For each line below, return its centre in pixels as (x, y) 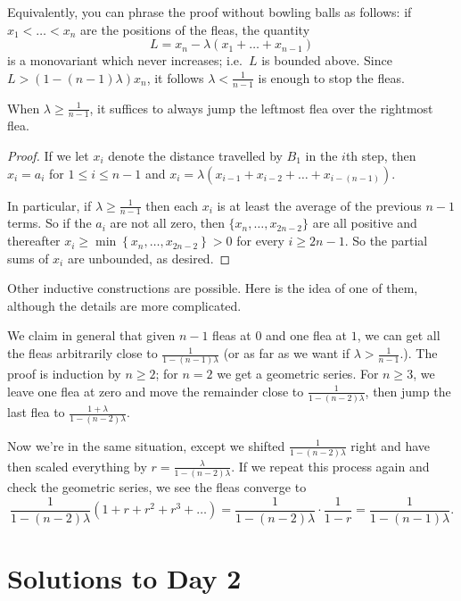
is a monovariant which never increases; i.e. (125, 60)
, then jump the (408, 391)
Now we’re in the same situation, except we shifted (146, 445)
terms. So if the (49, 223)
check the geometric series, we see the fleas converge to (157, 487)
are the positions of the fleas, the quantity (195, 29)
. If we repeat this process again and (330, 466)
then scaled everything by (77, 466)
